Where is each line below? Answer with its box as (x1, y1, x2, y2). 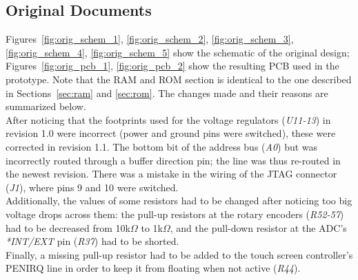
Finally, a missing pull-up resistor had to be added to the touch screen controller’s (6, 247, 353, 261)
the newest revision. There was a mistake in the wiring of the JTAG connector (6, 166, 337, 181)
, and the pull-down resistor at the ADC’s (170, 220, 347, 235)
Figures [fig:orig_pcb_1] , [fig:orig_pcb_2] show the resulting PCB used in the (6, 58, 339, 73)
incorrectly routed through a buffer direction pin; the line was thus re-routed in (6, 153, 341, 167)
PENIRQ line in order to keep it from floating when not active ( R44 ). (6, 261, 301, 275)
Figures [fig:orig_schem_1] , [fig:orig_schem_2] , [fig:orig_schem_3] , (6, 32, 294, 46)
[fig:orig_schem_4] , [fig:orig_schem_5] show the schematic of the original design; (6, 45, 350, 59)
